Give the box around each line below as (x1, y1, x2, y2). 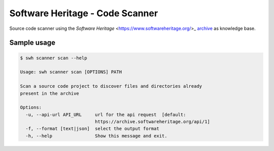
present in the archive (20, 90, 80, 96)
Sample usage (9, 39, 56, 47)
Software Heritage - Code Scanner (9, 8, 158, 19)
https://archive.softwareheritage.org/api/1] (94, 119, 211, 125)
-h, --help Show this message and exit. (25, 133, 167, 139)
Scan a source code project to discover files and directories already (20, 84, 202, 89)
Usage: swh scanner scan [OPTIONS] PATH (20, 69, 122, 75)
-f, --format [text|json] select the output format (25, 126, 159, 132)
